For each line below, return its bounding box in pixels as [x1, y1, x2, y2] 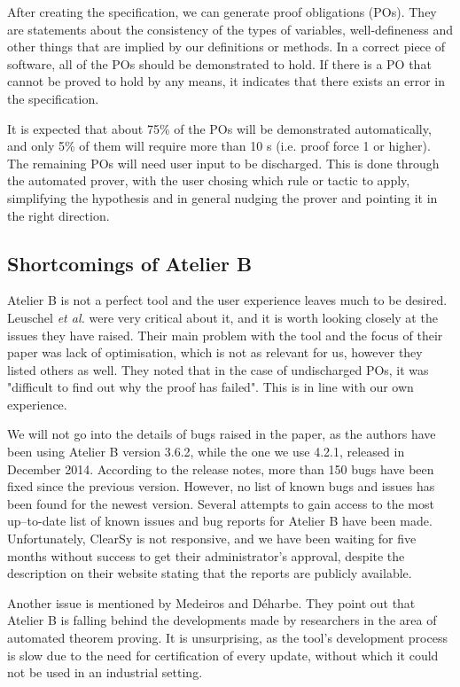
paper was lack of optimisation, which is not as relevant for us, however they [7, 343, 423, 362]
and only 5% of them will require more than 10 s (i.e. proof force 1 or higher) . [7, 137, 431, 155]
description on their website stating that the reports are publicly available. [7, 564, 412, 582]
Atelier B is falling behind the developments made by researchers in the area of [7, 611, 437, 629]
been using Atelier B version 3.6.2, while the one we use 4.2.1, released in [7, 442, 405, 461]
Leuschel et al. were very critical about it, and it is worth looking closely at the [7, 308, 438, 326]
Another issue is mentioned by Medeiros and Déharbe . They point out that [7, 593, 416, 612]
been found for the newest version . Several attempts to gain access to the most [7, 494, 434, 512]
